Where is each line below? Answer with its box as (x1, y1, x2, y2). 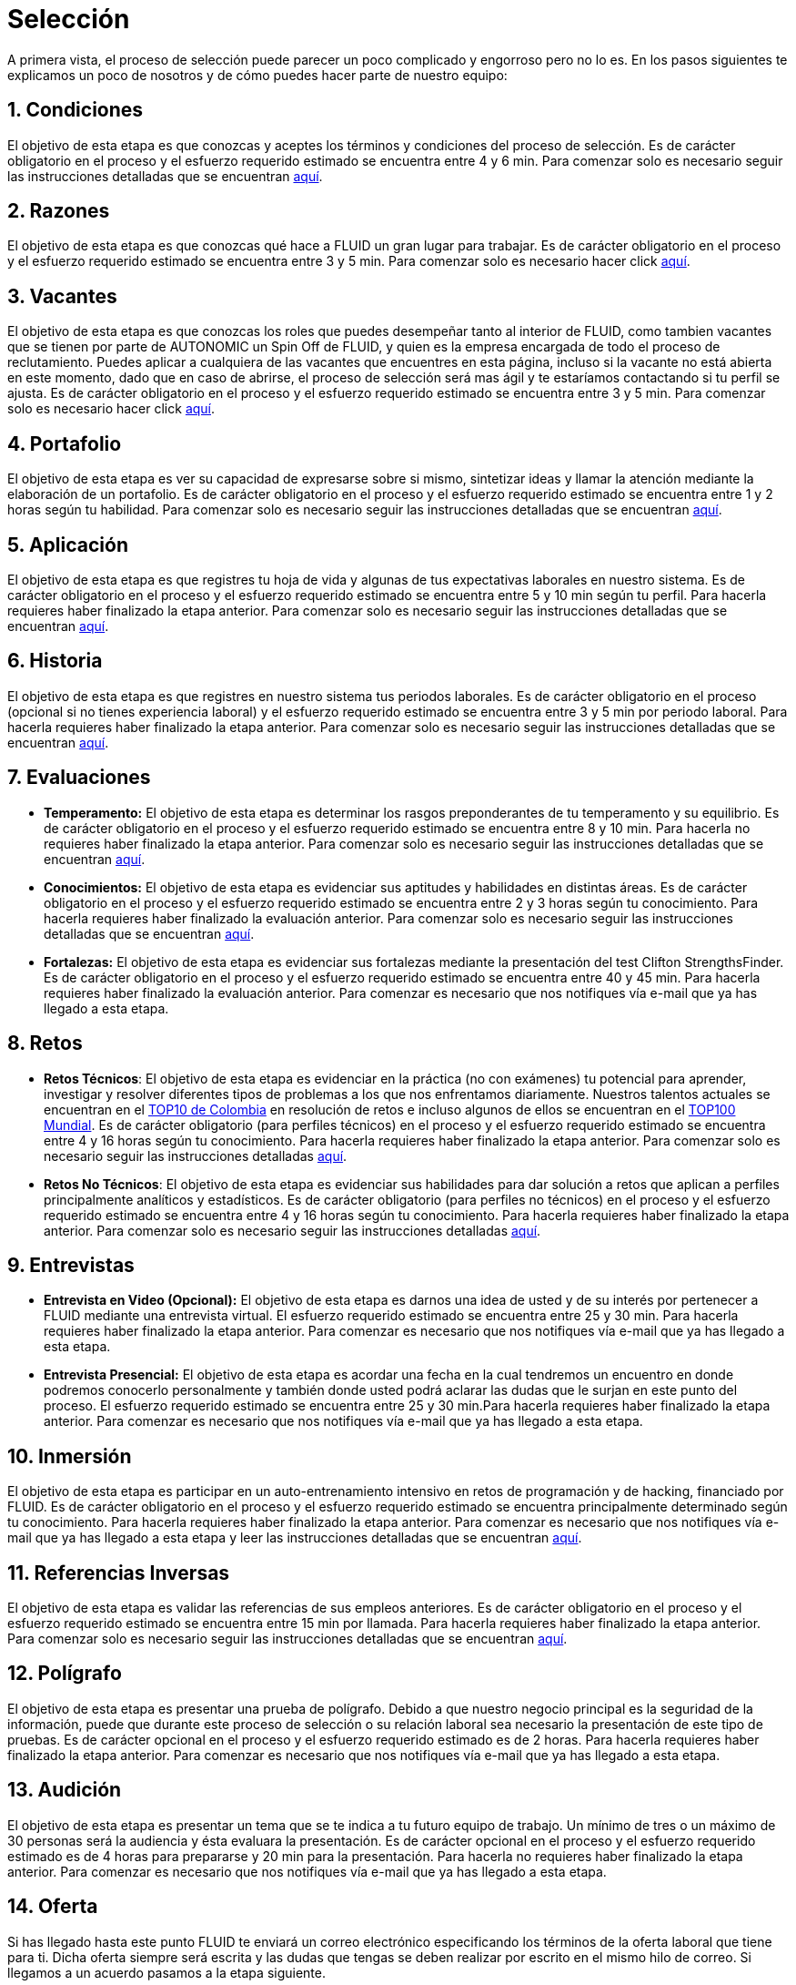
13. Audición (7, 1778, 122, 1802)
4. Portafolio (7, 432, 122, 455)
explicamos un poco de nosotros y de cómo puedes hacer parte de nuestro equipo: (7, 66, 508, 83)
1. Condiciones (7, 98, 144, 122)
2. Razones (7, 199, 110, 223)
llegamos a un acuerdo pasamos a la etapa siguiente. (7, 1964, 326, 1980)
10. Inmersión (7, 1444, 132, 1468)
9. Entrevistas (7, 1253, 135, 1277)
